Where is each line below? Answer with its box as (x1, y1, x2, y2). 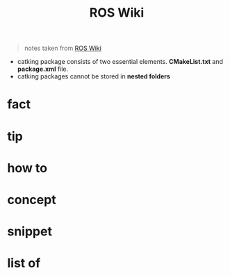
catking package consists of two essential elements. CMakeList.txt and (17, 58, 224, 66)
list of (7, 256, 41, 272)
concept (7, 192, 57, 208)
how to (7, 160, 47, 176)
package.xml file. (17, 65, 69, 74)
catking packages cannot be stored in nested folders (17, 72, 170, 81)
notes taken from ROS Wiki (24, 44, 102, 53)
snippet (7, 224, 52, 240)
